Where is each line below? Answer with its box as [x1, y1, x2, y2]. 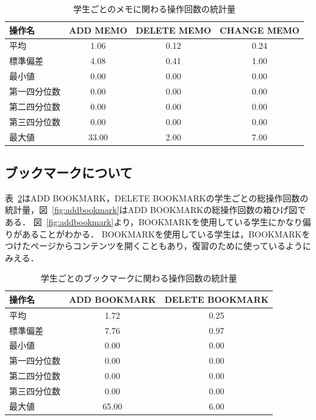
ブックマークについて [5, 162, 133, 181]
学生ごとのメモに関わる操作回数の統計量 [73, 2, 235, 15]
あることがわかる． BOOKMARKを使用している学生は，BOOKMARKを [21, 227, 311, 240]
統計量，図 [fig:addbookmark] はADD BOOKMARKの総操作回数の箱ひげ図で [5, 203, 306, 216]
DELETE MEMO [135, 23, 212, 36]
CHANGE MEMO [220, 23, 300, 36]
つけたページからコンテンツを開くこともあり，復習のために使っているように [5, 239, 312, 252]
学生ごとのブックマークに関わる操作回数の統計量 [40, 272, 237, 284]
